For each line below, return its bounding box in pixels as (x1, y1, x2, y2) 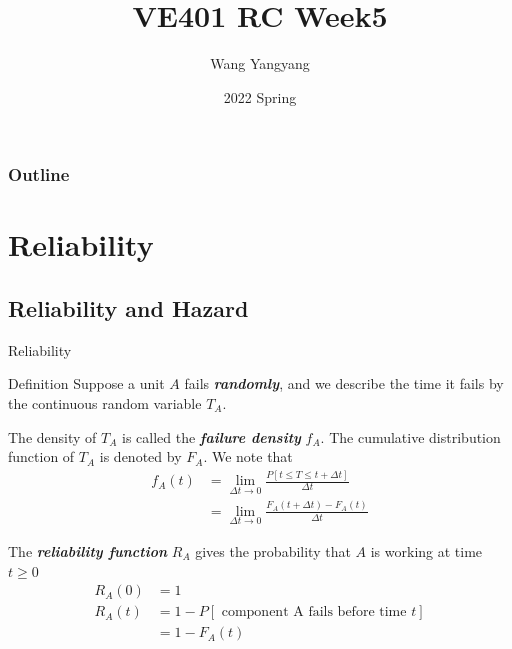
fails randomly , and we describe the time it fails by (184, 373, 504, 394)
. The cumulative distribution (320, 426, 501, 447)
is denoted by (99, 446, 182, 467)
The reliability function (8, 540, 168, 561)
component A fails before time (221, 605, 407, 620)
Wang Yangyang (210, 53, 310, 74)
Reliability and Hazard (8, 293, 249, 323)
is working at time (370, 540, 483, 561)
